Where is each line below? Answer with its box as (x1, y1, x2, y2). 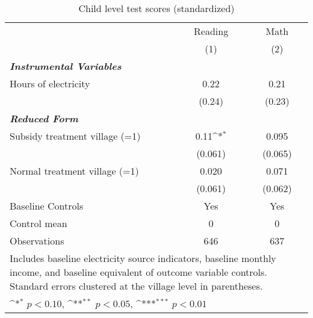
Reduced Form (10, 111, 78, 125)
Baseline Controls (10, 199, 84, 213)
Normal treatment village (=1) (10, 164, 139, 178)
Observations (10, 234, 64, 248)
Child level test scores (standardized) (78, 1, 235, 15)
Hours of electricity (10, 76, 90, 90)
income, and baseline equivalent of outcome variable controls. (10, 265, 267, 279)
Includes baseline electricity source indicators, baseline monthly (10, 251, 276, 265)
